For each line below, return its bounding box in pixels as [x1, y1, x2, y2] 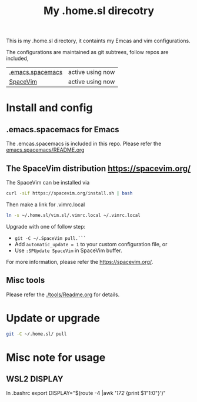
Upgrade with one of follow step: [6, 223, 86, 230]
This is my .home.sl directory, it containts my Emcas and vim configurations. [6, 37, 191, 45]
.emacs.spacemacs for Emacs [6, 125, 119, 135]
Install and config [6, 101, 93, 115]
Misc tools [6, 275, 45, 286]
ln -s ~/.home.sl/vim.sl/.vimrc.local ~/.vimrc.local [6, 212, 141, 218]
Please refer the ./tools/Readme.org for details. [6, 291, 120, 298]
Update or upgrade [6, 311, 100, 324]
